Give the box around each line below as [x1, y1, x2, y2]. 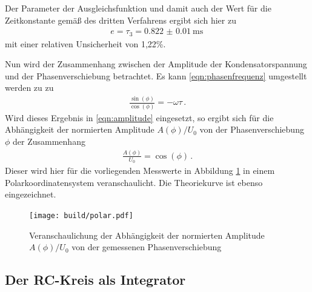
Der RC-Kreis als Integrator [5, 270, 186, 289]
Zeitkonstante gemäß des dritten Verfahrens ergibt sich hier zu [5, 13, 236, 26]
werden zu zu [5, 81, 54, 94]
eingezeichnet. [5, 188, 56, 201]
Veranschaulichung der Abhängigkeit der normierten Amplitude [29, 228, 265, 241]
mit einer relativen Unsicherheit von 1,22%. [5, 37, 166, 50]
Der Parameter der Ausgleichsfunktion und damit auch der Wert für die [5, 2, 271, 14]
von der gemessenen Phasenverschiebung [71, 241, 222, 253]
